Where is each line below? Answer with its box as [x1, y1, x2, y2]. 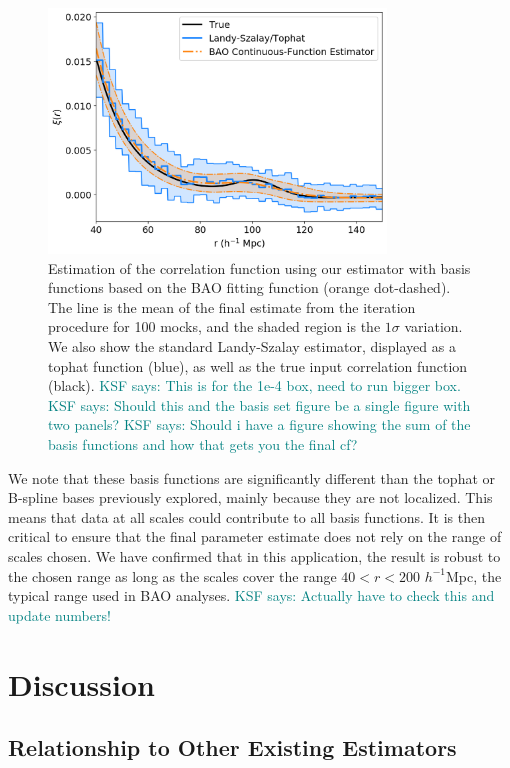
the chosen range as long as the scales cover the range [8, 565, 337, 586]
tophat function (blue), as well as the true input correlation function [48, 355, 468, 376]
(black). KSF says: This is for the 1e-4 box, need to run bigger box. [48, 375, 461, 396]
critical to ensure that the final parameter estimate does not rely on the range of [8, 526, 502, 547]
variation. [404, 316, 463, 337]
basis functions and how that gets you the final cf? [48, 434, 358, 455]
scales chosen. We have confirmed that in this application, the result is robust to [8, 546, 501, 567]
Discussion [8, 663, 155, 704]
